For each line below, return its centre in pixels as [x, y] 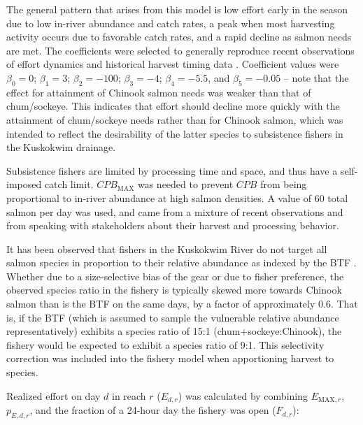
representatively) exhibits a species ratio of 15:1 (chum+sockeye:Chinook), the [174, 331]
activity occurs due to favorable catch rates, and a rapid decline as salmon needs [179, 37]
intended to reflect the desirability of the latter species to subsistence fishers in [175, 133]
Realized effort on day [54, 395]
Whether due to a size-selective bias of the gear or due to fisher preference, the [175, 276]
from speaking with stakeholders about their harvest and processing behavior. [173, 225]
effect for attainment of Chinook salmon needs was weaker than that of [159, 92]
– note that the [316, 77]
